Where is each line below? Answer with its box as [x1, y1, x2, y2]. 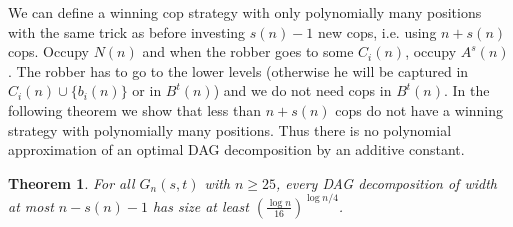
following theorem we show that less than [8, 99, 262, 120]
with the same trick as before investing [8, 21, 246, 42]
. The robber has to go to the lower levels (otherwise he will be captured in [8, 60, 469, 81]
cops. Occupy [8, 41, 89, 62]
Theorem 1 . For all [8, 172, 135, 193]
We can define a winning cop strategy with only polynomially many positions [8, 2, 482, 22]
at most [8, 195, 54, 216]
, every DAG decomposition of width [276, 172, 497, 193]
